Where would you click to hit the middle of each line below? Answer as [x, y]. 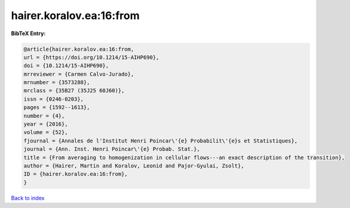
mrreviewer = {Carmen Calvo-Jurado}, [79, 74]
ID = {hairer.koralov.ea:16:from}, [76, 174]
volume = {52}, [46, 132]
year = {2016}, [46, 124]
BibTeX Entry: [28, 33]
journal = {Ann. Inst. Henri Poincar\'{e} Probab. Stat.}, [112, 149]
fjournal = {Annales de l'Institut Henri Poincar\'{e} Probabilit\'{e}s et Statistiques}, [161, 141]
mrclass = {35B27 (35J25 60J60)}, [74, 91]
